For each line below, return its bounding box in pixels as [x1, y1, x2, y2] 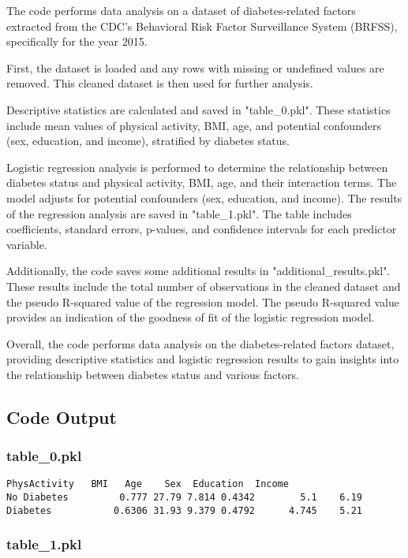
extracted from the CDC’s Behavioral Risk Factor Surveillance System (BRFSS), [6, 17, 398, 34]
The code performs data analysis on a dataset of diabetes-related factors [6, 2, 356, 18]
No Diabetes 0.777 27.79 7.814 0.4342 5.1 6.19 [6, 492, 363, 504]
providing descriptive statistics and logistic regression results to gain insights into [6, 351, 399, 367]
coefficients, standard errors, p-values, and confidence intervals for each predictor [6, 221, 397, 237]
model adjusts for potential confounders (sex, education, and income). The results [6, 189, 402, 206]
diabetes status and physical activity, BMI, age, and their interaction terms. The [6, 174, 397, 191]
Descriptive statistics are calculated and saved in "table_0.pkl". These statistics [6, 101, 391, 117]
